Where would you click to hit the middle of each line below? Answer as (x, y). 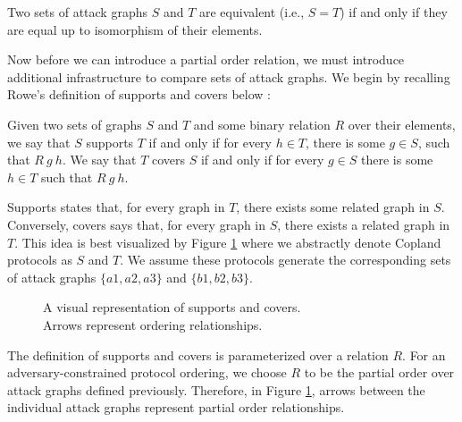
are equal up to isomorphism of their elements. (135, 29)
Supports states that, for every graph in (116, 207)
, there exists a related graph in (364, 224)
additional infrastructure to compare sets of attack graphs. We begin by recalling (229, 76)
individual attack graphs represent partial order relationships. (176, 407)
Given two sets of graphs (75, 124)
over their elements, (402, 124)
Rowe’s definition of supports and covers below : (139, 94)
